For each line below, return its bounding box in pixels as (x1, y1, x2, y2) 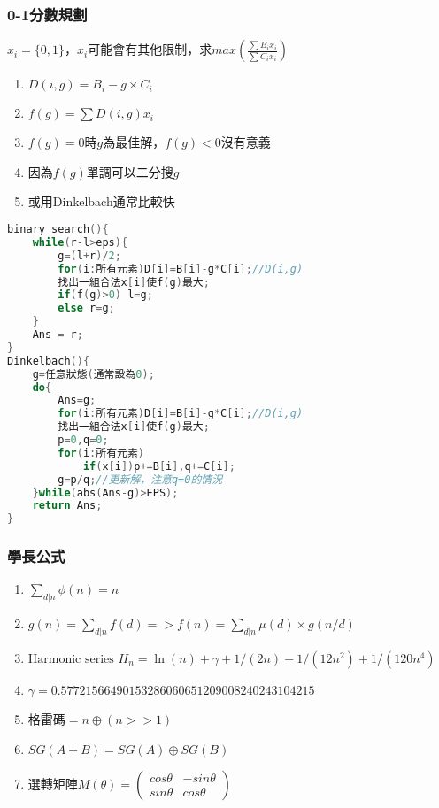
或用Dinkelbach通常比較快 (27, 192, 175, 211)
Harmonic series (27, 652, 114, 666)
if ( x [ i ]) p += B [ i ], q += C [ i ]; (82, 459, 235, 473)
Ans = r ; (32, 328, 83, 341)
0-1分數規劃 (7, 3, 88, 25)
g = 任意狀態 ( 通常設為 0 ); (32, 367, 155, 381)
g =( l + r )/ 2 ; (58, 249, 121, 262)
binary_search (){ (7, 223, 109, 235)
